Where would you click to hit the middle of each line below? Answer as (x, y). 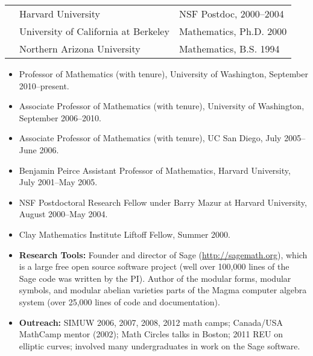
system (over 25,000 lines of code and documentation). (119, 301)
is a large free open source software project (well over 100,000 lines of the (154, 266)
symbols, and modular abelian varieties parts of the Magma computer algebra (163, 290)
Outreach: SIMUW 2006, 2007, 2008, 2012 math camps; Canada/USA (151, 322)
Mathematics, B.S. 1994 (229, 49)
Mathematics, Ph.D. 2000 (233, 31)
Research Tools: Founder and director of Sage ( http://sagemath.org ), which (163, 254)
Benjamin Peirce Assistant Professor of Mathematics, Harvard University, (155, 170)
